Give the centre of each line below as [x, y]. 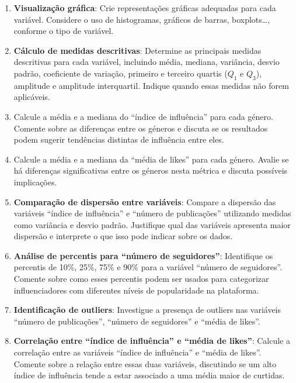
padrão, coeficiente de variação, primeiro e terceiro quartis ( [121, 73]
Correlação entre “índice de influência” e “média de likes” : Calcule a [152, 341]
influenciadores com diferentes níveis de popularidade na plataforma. [136, 290]
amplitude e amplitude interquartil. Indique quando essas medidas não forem [151, 85]
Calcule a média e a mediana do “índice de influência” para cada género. [143, 116]
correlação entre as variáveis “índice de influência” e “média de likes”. [137, 352]
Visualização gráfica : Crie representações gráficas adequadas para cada [145, 8]
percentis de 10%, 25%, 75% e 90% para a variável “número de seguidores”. [148, 267]
